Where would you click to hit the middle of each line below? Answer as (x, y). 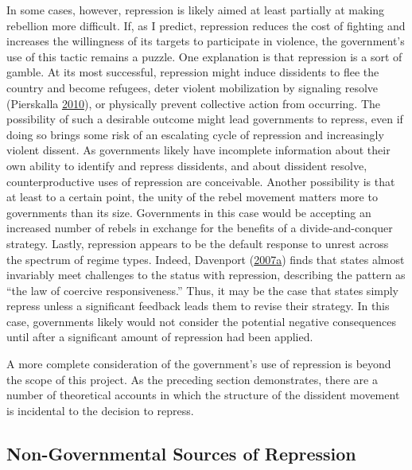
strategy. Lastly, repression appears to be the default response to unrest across (198, 243)
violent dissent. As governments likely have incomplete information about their (198, 150)
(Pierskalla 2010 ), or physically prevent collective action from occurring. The (193, 103)
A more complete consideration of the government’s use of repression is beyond (199, 364)
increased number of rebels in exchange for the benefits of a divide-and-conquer (200, 228)
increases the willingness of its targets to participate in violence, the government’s (206, 41)
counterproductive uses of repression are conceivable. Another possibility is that (201, 181)
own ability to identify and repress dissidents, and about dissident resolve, (187, 165)
